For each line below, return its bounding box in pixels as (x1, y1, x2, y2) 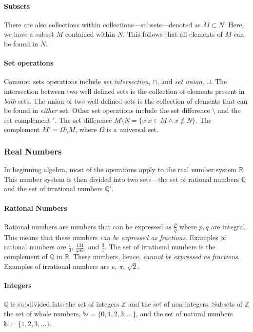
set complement (4, 114, 51, 125)
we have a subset (4, 29, 54, 39)
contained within (65, 29, 116, 39)
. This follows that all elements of (122, 29, 223, 39)
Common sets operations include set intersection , (4, 76, 151, 87)
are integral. (211, 221, 247, 231)
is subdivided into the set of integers (11, 299, 119, 309)
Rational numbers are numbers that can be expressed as (4, 221, 172, 231)
